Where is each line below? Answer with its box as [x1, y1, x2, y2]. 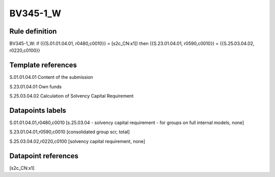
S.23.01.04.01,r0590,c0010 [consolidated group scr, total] [9, 129, 130, 135]
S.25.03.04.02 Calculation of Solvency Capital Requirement [9, 93, 134, 99]
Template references [9, 61, 77, 70]
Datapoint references [9, 152, 79, 160]
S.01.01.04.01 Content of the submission [9, 74, 94, 80]
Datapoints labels [9, 106, 66, 114]
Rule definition [9, 27, 57, 36]
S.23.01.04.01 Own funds [9, 83, 62, 90]
